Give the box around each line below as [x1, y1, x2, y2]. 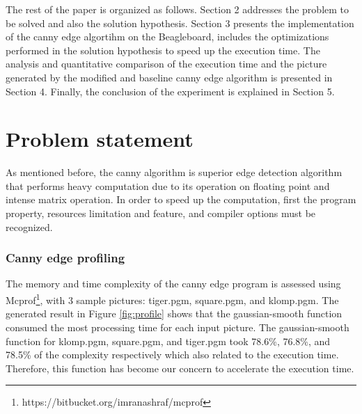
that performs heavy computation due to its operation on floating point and [6, 178, 330, 193]
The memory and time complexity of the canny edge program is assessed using [6, 276, 341, 291]
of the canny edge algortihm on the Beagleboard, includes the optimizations [6, 29, 329, 44]
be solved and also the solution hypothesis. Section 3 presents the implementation [6, 15, 354, 30]
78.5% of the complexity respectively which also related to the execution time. [6, 347, 339, 362]
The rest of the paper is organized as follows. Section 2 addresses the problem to [6, 2, 349, 16]
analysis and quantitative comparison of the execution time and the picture [6, 56, 327, 71]
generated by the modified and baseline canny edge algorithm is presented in [6, 70, 333, 84]
